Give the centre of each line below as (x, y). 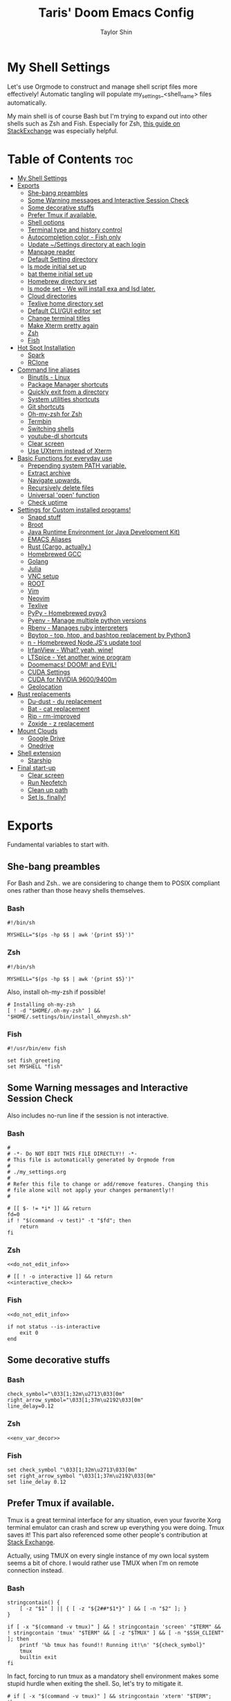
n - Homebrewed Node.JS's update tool (84, 642)
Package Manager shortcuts (68, 385)
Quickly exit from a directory (68, 392)
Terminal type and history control (75, 230)
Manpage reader (51, 252)
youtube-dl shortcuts (57, 436)
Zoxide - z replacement (61, 724)
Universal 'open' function (64, 495)
